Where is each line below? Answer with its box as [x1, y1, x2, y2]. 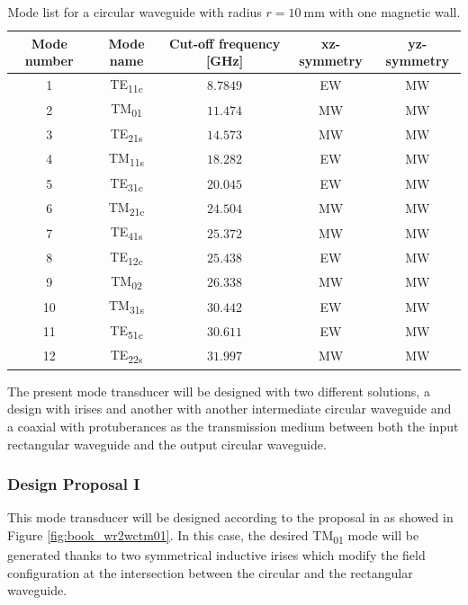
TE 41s [110, 222, 143, 244]
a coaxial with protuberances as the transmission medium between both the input [7, 416, 459, 435]
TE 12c [110, 246, 143, 268]
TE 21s [110, 123, 143, 145]
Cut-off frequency [168, 33, 281, 52]
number [24, 51, 74, 70]
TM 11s [108, 148, 145, 169]
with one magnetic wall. [328, 3, 461, 21]
